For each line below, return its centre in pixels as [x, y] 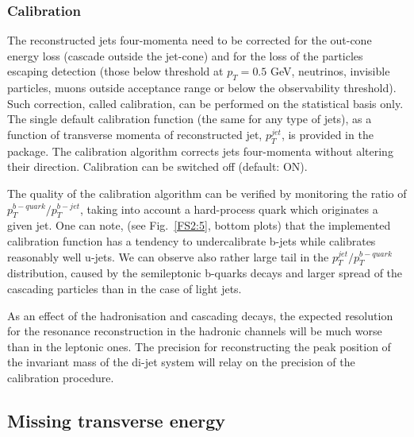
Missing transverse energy [117, 420]
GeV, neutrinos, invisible [330, 71]
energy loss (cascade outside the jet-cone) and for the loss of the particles [185, 55]
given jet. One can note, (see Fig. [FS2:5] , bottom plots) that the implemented [199, 225]
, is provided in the [327, 134]
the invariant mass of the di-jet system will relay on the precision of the [181, 362]
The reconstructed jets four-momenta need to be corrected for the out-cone [190, 40]
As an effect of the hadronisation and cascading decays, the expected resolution [200, 315]
